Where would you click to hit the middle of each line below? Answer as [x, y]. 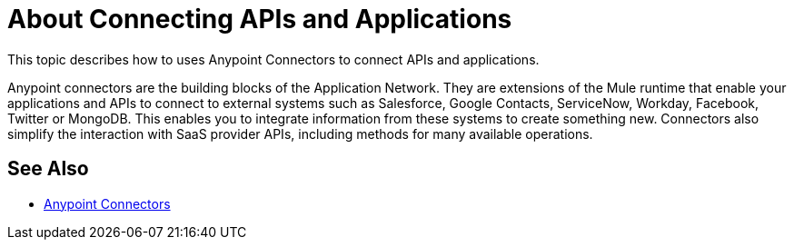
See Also [48, 169]
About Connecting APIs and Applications [260, 19]
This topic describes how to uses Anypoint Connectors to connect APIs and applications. [273, 59]
